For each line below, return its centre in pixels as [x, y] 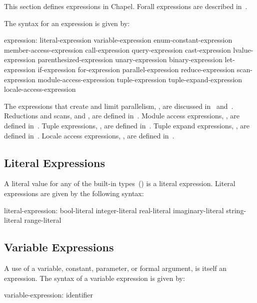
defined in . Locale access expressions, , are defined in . [89, 135]
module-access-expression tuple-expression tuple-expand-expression [140, 79]
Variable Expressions [59, 247]
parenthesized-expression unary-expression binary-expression [130, 59]
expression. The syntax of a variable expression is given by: [94, 278]
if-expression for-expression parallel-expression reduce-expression [136, 69]
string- [236, 210]
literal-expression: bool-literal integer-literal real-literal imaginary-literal [114, 210]
